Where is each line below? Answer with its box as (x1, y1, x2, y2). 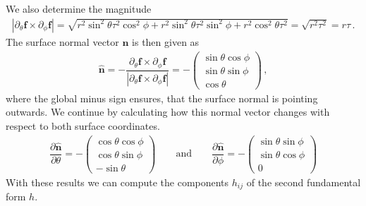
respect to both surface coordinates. (6, 118, 160, 133)
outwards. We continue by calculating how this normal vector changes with (6, 104, 330, 119)
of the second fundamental (246, 174, 361, 189)
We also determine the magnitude (6, 1, 152, 16)
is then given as (132, 34, 200, 49)
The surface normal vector (6, 34, 119, 49)
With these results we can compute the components (6, 174, 229, 189)
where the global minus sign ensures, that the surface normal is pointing (6, 90, 318, 105)
